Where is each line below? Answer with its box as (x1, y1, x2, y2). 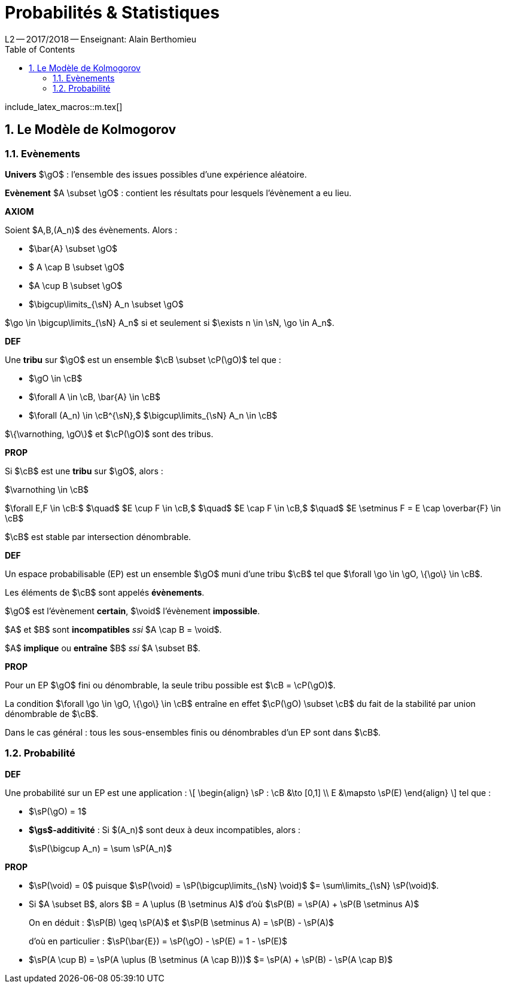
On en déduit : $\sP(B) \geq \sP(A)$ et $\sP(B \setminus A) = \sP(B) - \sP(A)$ (29, 917, 334, 928)
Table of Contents (5, 44, 75, 54)
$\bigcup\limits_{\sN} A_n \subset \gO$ (29, 298, 184, 309)
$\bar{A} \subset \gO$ (29, 243, 118, 254)
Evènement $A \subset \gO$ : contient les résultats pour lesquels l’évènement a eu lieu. (5, 187, 352, 198)
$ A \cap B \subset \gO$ (29, 261, 124, 272)
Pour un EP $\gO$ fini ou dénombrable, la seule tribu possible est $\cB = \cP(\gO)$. (5, 679, 336, 690)
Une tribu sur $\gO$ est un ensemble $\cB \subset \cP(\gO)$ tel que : (5, 354, 281, 365)
